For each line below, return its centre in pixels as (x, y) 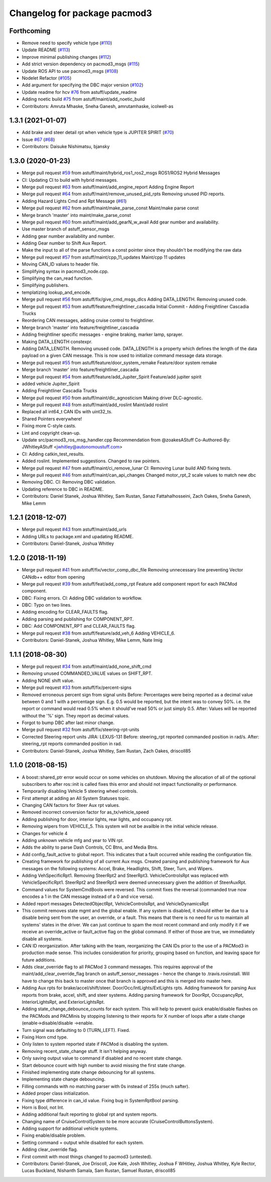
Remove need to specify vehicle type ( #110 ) (67, 43)
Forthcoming (30, 31)
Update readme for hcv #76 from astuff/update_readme (79, 92)
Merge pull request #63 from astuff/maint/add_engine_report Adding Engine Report (108, 187)
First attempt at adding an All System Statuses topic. (76, 798)
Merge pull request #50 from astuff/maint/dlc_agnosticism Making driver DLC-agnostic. (112, 398)
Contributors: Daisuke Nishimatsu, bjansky (66, 147)
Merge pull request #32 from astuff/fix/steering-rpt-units (81, 730)
